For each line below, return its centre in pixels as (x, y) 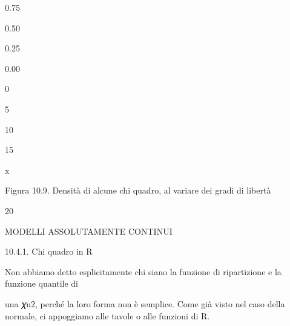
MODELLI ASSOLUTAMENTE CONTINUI (89, 231)
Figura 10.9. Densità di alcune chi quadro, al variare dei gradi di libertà (138, 190)
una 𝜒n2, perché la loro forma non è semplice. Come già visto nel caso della (145, 303)
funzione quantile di (41, 283)
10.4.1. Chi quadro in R (49, 251)
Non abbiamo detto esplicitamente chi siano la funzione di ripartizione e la (143, 271)
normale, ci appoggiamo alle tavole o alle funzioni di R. (107, 315)
